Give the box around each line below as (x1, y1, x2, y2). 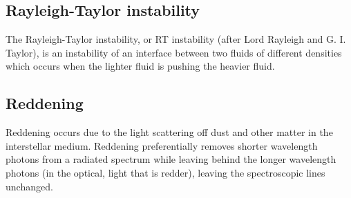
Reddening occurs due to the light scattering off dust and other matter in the (6, 125, 333, 139)
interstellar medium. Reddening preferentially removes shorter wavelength (6, 138, 318, 152)
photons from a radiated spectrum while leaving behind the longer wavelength (6, 152, 336, 166)
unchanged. (6, 179, 53, 193)
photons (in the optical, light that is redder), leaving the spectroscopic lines (6, 165, 325, 179)
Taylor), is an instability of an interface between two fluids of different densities (6, 45, 342, 59)
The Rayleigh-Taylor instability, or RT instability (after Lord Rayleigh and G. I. (6, 32, 346, 46)
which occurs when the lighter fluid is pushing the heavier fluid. (6, 59, 275, 73)
